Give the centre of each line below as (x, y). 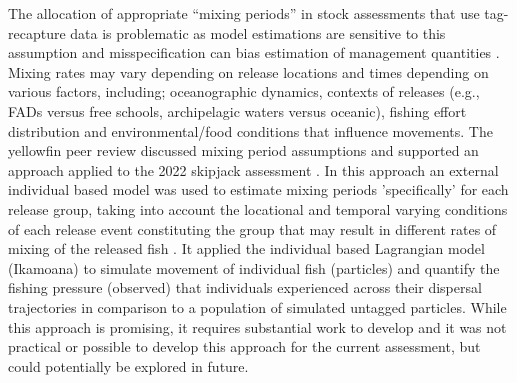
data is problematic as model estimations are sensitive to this (258, 32)
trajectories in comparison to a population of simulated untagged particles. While (257, 306)
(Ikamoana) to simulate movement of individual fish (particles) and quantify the (254, 267)
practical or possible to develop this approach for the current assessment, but (244, 346)
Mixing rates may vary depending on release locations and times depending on (248, 71)
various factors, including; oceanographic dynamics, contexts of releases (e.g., (244, 91)
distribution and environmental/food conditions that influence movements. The (250, 130)
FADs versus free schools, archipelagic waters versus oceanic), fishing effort (237, 110)
